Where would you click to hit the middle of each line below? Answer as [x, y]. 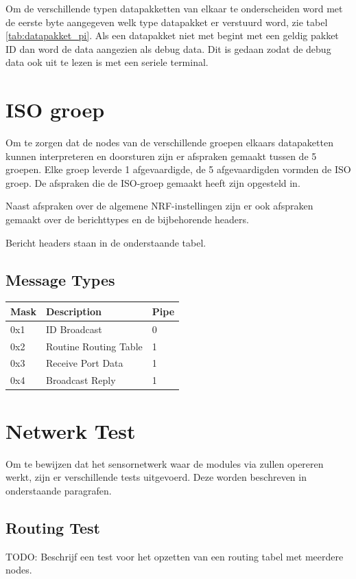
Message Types [60, 279]
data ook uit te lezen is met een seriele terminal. [107, 62]
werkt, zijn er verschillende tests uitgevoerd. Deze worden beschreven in [156, 477]
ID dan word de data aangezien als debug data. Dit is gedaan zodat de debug [168, 48]
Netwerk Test [71, 430]
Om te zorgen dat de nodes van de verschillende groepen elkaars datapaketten [169, 143]
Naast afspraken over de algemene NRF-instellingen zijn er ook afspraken [159, 206]
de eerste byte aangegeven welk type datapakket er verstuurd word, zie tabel [167, 22]
